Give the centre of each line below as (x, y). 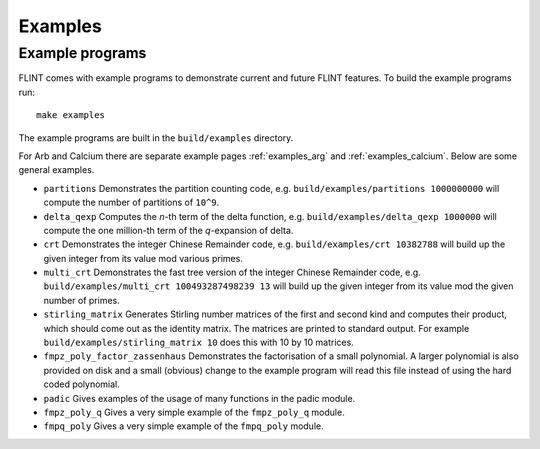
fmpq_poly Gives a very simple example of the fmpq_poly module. (183, 426)
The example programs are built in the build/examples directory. (156, 137)
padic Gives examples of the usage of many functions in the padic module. (199, 398)
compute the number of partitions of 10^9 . (131, 202)
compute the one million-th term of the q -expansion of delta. (168, 230)
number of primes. (81, 300)
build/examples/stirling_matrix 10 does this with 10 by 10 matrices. (198, 342)
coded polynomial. (81, 384)
